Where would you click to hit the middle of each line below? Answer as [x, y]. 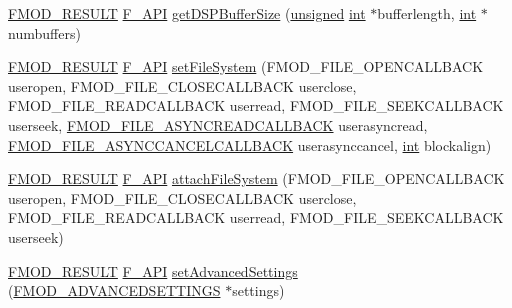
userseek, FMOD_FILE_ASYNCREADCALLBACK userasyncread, [218, 124]
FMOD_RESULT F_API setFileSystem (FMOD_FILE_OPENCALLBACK [246, 66]
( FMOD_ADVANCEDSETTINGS [114, 290]
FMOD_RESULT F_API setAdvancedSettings [153, 270]
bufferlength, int [427, 13]
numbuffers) [44, 32]
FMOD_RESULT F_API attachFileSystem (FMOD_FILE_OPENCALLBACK [256, 178]
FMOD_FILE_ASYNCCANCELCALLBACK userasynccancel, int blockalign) [250, 144]
